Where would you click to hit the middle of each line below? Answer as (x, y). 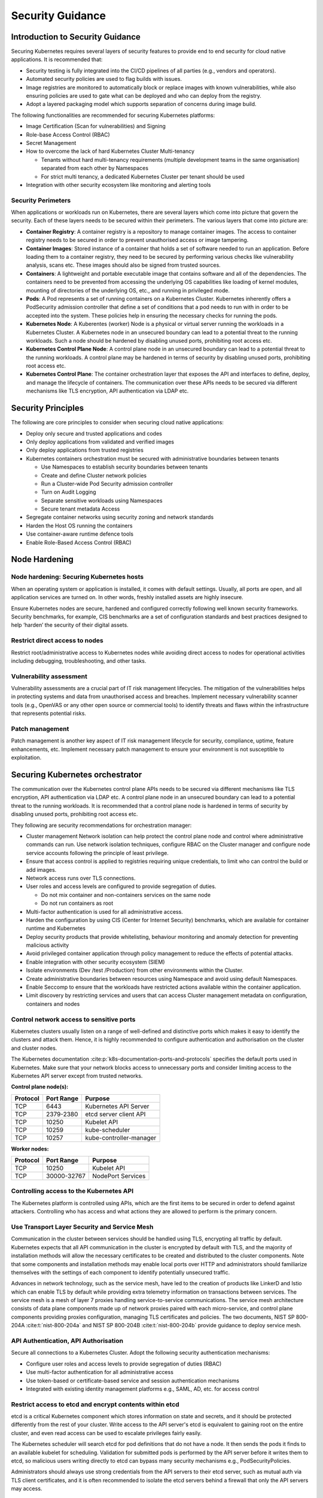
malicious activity (48, 945)
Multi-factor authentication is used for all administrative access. (105, 911)
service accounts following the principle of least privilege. (97, 853)
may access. (27, 1488)
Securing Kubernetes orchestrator (77, 774)
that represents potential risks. (49, 714)
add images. (41, 869)
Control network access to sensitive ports (73, 1019)
